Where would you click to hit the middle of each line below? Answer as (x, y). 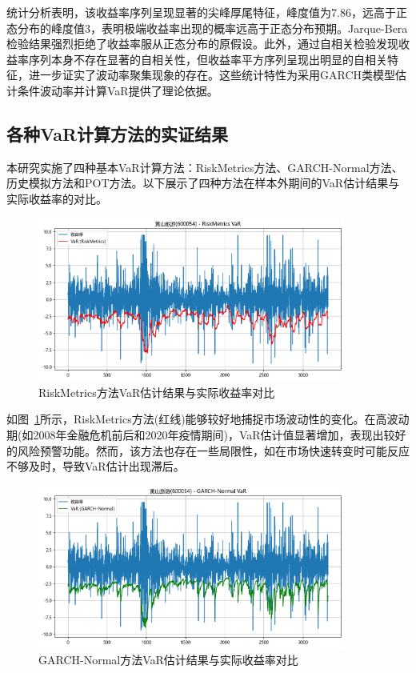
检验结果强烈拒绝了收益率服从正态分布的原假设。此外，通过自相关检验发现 (202, 44)
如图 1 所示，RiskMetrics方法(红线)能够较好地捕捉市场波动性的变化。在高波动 (208, 419)
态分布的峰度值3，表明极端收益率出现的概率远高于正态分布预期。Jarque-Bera (207, 28)
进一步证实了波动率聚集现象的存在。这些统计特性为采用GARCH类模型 (212, 75)
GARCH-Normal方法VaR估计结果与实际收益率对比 (168, 660)
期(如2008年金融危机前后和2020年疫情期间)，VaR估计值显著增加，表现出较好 (206, 434)
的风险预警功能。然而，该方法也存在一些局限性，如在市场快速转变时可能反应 (208, 450)
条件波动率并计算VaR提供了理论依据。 (118, 90)
